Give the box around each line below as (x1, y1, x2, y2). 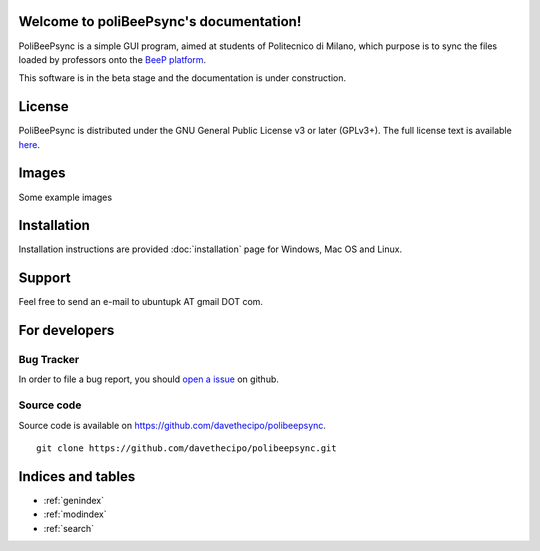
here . (18, 138, 40, 150)
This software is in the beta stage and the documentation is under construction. (18, 72, 347, 84)
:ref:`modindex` (43, 508, 107, 520)
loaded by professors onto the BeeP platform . (18, 53, 207, 65)
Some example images (18, 191, 113, 203)
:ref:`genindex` (43, 494, 105, 506)
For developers (18, 322, 115, 339)
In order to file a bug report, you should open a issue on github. (18, 373, 280, 385)
